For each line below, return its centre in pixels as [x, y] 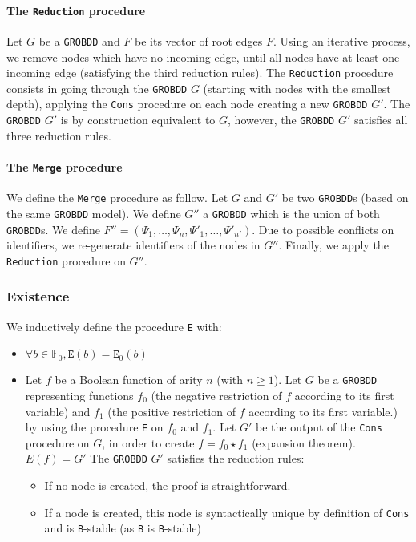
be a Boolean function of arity [129, 380]
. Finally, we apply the [333, 245]
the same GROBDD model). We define [94, 213]
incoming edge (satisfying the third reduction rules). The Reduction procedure [200, 73]
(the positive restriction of [172, 411]
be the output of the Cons [319, 427]
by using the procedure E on [94, 427]
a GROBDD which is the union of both [291, 213]
